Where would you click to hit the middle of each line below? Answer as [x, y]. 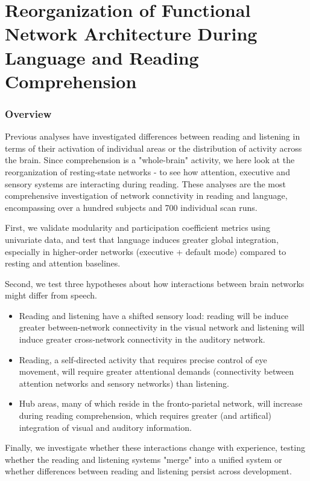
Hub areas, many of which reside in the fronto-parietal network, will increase [161, 403]
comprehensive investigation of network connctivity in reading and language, [146, 195]
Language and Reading [102, 57]
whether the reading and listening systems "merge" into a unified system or [144, 459]
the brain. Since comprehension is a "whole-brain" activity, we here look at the [150, 160]
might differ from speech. [51, 295]
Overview [28, 113]
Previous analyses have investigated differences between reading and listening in [153, 136]
